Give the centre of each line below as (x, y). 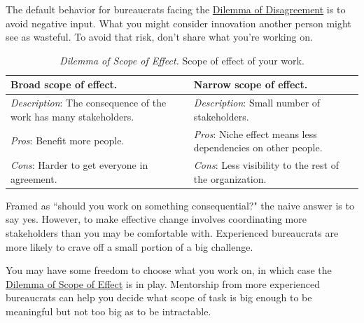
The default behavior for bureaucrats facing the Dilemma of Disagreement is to (176, 9)
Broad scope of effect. (64, 84)
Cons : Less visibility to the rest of (266, 165)
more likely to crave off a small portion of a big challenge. (129, 246)
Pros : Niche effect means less (255, 133)
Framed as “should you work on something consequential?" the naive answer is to (180, 205)
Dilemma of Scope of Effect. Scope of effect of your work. (182, 60)
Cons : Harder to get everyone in (79, 165)
